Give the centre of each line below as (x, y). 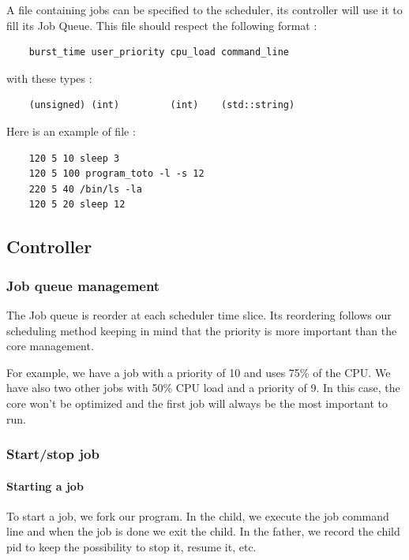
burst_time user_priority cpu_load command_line (159, 52)
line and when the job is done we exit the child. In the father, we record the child (203, 531)
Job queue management (83, 285)
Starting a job (45, 485)
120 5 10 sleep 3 (74, 158)
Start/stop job (53, 454)
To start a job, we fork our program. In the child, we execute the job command (198, 515)
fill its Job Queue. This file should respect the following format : (162, 25)
